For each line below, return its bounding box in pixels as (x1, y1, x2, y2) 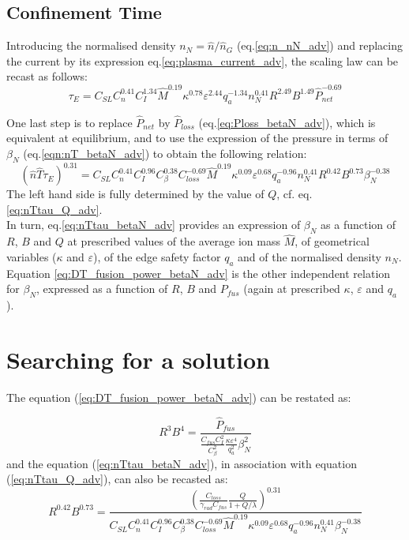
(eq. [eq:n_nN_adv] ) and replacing (236, 37, 403, 54)
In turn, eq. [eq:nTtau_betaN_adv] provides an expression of (6, 216, 301, 233)
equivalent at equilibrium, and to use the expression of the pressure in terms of (6, 129, 388, 146)
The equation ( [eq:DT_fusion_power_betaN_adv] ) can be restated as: (6, 388, 351, 405)
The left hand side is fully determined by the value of (6, 186, 265, 202)
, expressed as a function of (36, 280, 168, 297)
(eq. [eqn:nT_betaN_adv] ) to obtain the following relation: (23, 144, 307, 161)
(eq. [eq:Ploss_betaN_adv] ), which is (198, 114, 376, 130)
